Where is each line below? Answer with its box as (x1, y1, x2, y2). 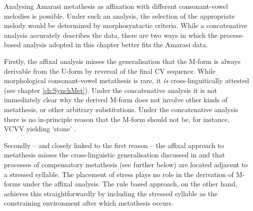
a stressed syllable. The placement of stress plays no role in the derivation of (4, 169, 234, 179)
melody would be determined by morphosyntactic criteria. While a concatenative (4, 20, 248, 30)
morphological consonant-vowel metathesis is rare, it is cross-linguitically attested (4, 75, 250, 86)
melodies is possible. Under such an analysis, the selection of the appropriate (4, 10, 235, 21)
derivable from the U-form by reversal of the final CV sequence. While (4, 65, 216, 76)
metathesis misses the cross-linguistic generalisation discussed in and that (4, 150, 225, 160)
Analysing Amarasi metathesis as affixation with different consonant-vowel (4, 1, 228, 11)
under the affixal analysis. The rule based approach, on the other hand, (23, 179, 237, 189)
